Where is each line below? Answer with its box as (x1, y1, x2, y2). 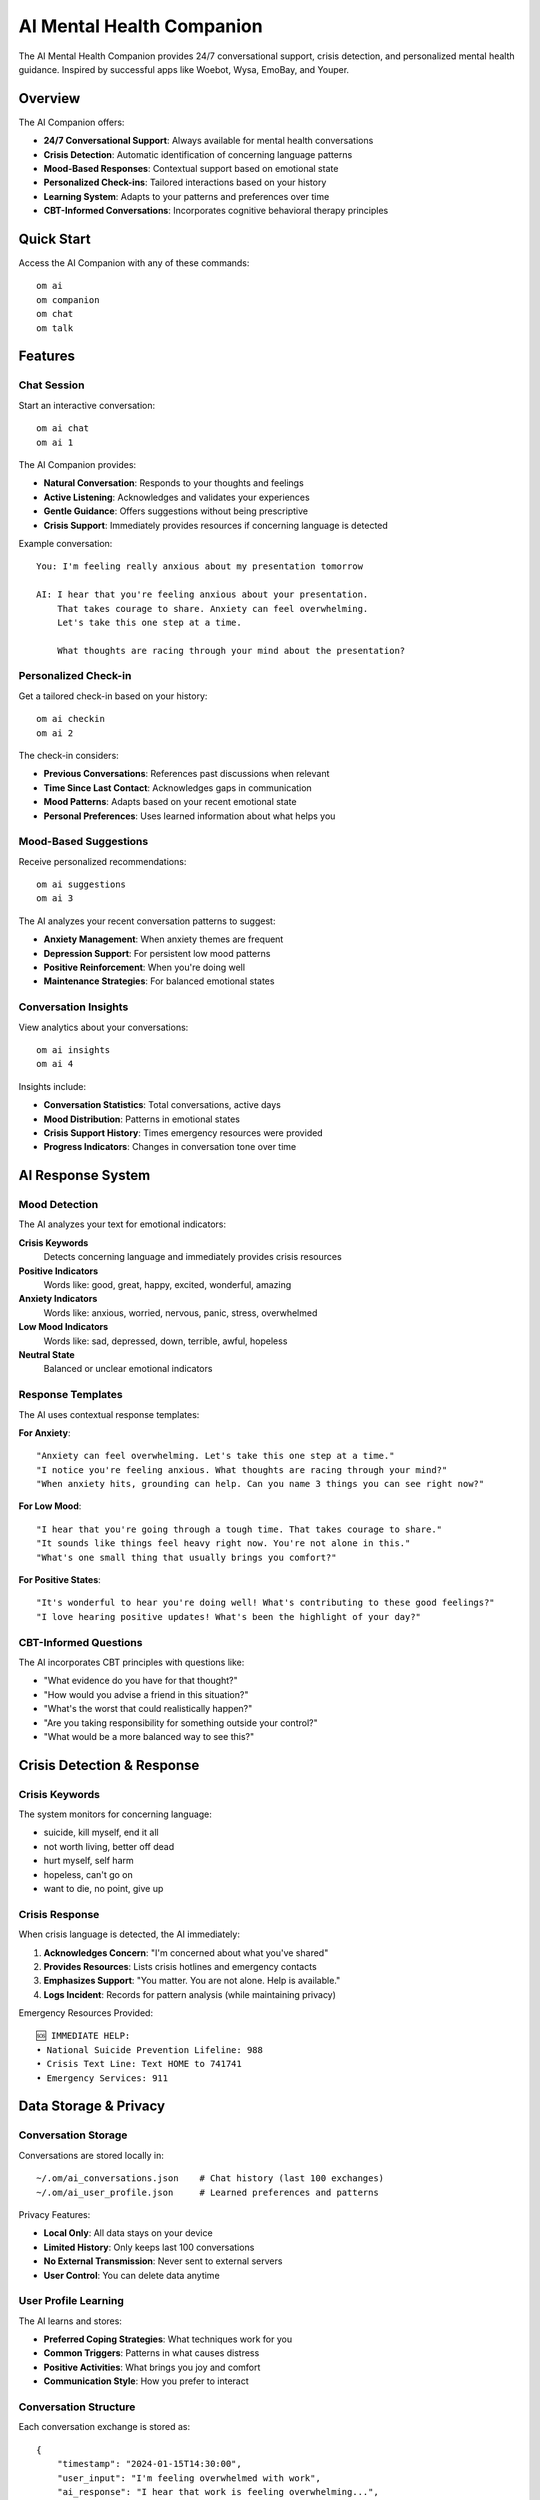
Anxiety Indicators (18, 1293, 98, 1305)
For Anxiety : (18, 1426, 71, 1439)
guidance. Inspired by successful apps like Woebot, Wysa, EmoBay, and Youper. (18, 63, 350, 75)
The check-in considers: (18, 749, 119, 761)
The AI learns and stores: (18, 2315, 122, 2327)
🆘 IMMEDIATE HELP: (36, 2030, 131, 2042)
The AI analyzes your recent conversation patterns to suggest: (18, 915, 276, 927)
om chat (36, 308, 74, 320)
